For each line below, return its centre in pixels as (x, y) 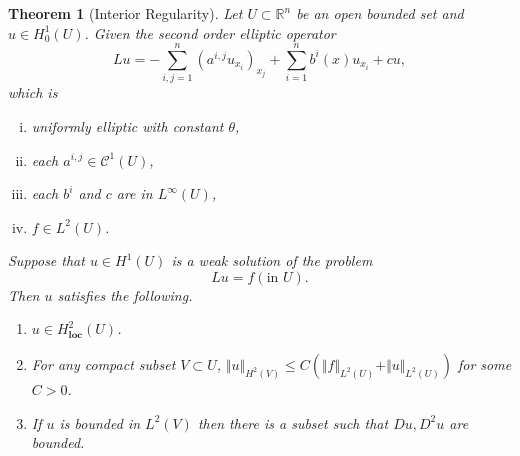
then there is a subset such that (293, 422)
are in (134, 193)
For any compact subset (103, 364)
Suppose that (46, 260)
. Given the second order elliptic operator (210, 32)
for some (484, 364)
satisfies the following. (125, 294)
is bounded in (100, 422)
